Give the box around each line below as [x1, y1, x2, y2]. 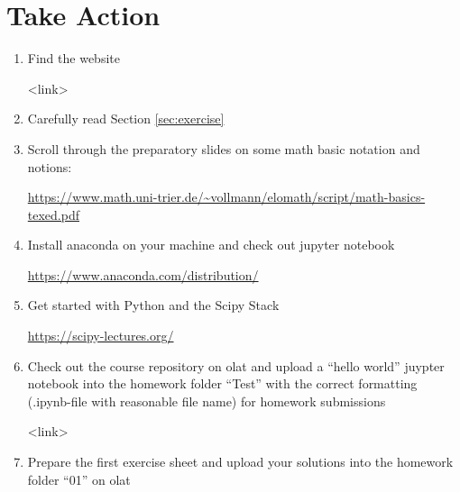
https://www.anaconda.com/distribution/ [27, 265, 259, 284]
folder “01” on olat [27, 469, 131, 488]
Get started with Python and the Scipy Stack [27, 296, 280, 314]
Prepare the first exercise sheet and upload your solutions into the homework [27, 452, 454, 471]
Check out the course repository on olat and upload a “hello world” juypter [27, 356, 445, 375]
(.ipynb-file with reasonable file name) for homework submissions [27, 391, 386, 410]
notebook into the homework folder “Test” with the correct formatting [27, 374, 418, 393]
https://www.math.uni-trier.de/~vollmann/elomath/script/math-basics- [27, 187, 426, 206]
